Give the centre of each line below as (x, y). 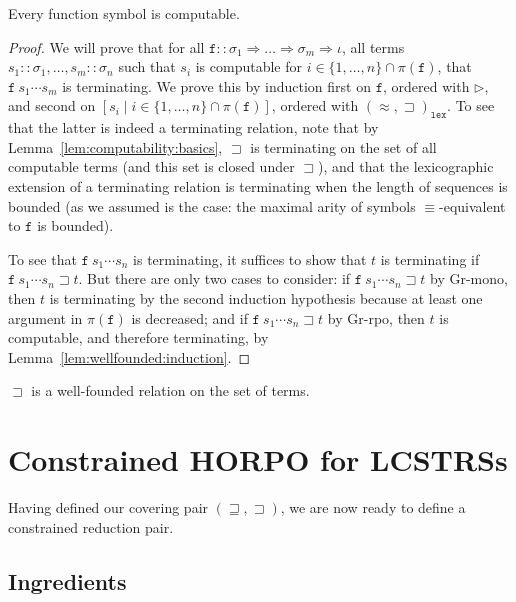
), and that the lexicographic (405, 166)
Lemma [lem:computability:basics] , (115, 146)
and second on (52, 105)
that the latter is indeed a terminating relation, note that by (193, 127)
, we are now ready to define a (373, 507)
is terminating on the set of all (343, 146)
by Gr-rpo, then (376, 317)
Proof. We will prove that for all (106, 46)
